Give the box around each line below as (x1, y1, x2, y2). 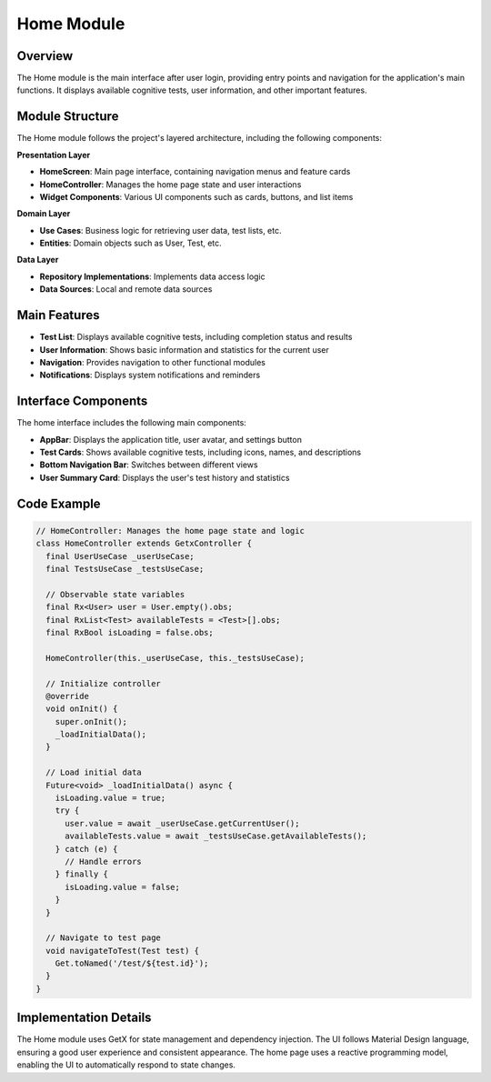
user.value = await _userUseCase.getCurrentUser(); (65, 818, 300, 828)
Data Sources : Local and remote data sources (39, 284, 213, 295)
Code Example (16, 496, 101, 511)
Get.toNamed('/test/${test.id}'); (55, 958, 209, 968)
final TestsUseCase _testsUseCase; (45, 564, 205, 574)
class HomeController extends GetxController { (35, 538, 252, 549)
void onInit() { (45, 704, 118, 714)
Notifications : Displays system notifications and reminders (39, 369, 261, 381)
